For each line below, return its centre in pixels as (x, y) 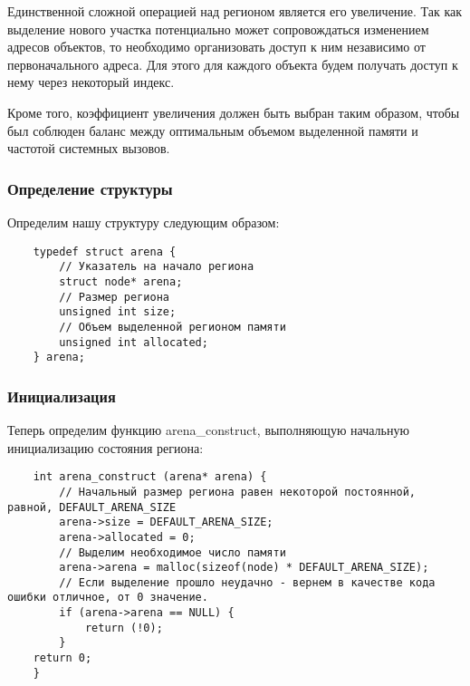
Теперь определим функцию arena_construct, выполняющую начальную (208, 430)
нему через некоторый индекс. (91, 82)
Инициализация (62, 396)
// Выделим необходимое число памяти (173, 552)
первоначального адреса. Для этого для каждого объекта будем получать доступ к (233, 64)
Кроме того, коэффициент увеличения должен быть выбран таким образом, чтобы (234, 112)
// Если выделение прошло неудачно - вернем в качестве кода (247, 582)
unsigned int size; (118, 312)
